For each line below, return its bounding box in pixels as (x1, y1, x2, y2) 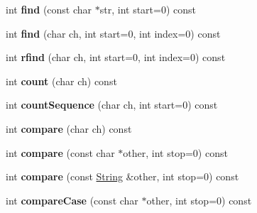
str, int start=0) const (99, 2, 197, 16)
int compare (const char (6, 145, 115, 160)
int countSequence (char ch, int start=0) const (6, 97, 218, 112)
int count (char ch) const (6, 73, 117, 88)
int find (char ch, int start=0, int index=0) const (6, 26, 221, 40)
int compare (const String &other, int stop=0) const (6, 169, 239, 184)
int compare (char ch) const (6, 121, 132, 136)
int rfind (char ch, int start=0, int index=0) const (6, 50, 226, 65)
